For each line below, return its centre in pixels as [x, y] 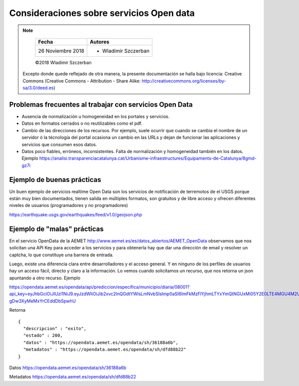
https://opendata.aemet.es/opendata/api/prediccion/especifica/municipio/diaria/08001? [99, 287]
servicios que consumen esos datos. [59, 144]
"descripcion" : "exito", [55, 329]
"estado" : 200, [43, 336]
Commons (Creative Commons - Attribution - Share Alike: [82, 81]
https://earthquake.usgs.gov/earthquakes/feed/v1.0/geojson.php [75, 214]
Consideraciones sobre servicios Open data [102, 13]
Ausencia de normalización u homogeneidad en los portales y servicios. [95, 117]
